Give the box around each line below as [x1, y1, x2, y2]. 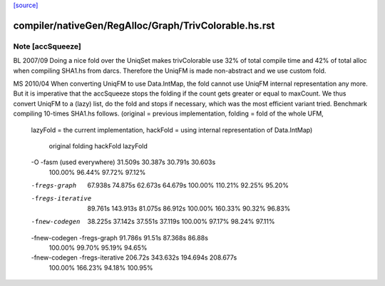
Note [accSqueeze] [13, 41, 81, 51]
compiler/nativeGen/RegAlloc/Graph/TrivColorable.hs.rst [13, 19, 275, 31]
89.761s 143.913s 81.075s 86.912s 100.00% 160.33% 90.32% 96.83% [87, 204, 291, 213]
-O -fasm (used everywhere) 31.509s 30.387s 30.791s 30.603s [31, 158, 216, 167]
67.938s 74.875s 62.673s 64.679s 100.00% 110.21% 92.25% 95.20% [87, 181, 289, 190]
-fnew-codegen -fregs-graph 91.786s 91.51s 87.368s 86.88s [31, 233, 208, 242]
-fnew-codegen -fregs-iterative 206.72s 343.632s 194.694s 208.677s [31, 253, 237, 262]
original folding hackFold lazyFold [48, 141, 148, 150]
